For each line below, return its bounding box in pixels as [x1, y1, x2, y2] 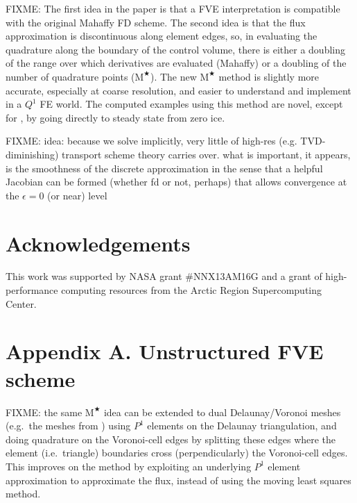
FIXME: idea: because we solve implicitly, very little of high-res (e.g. [6, 133, 297, 148]
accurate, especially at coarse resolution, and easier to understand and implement [6, 83, 351, 97]
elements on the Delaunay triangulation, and [147, 418, 337, 433]
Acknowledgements [6, 229, 191, 257]
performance [6, 283, 58, 297]
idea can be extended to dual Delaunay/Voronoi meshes [103, 404, 341, 419]
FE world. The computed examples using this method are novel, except [40, 97, 343, 111]
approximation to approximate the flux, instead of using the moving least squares [6, 472, 351, 487]
